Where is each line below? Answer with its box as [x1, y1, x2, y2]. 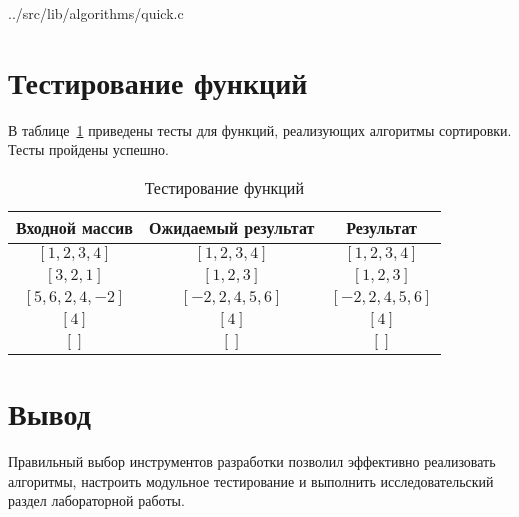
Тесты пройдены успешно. [8, 139, 169, 160]
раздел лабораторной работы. [8, 490, 185, 511]
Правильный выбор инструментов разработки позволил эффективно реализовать [8, 451, 496, 472]
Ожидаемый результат [148, 215, 315, 239]
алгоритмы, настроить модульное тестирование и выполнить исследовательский [8, 470, 494, 491]
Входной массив [16, 215, 133, 239]
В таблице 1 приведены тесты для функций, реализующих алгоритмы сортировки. [8, 119, 512, 140]
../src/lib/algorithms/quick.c [8, 3, 184, 23]
